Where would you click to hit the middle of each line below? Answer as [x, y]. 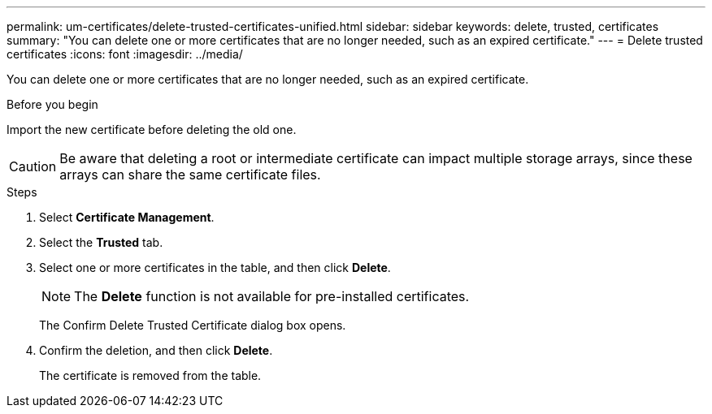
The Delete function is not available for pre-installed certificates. [272, 296]
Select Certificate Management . [127, 217]
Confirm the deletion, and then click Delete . [156, 350]
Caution [33, 166]
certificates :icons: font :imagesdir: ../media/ [125, 54]
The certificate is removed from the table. [150, 375]
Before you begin [52, 104]
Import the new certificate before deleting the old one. [152, 129]
